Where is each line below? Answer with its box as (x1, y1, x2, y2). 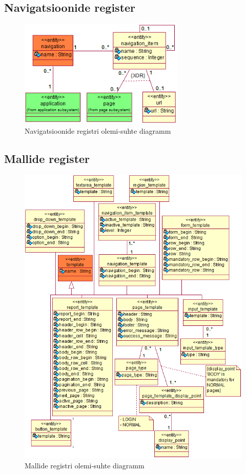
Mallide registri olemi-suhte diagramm (25, 460, 145, 471)
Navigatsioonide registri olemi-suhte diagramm (25, 125, 171, 136)
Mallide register (4, 150, 90, 166)
